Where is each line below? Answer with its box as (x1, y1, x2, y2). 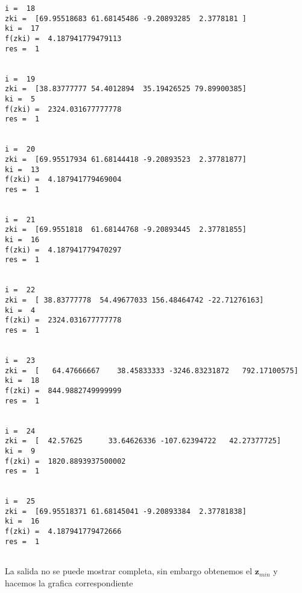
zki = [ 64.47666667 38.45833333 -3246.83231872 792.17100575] (5, 366, 298, 375)
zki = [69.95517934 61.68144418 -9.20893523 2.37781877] (5, 155, 247, 164)
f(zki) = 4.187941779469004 (5, 175, 122, 184)
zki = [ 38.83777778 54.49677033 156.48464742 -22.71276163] (5, 296, 264, 305)
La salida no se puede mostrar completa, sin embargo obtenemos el (5, 565, 253, 577)
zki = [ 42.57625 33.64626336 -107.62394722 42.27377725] (5, 437, 282, 446)
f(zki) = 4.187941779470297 (5, 245, 122, 254)
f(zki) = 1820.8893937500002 (5, 457, 126, 466)
